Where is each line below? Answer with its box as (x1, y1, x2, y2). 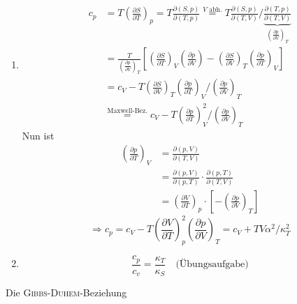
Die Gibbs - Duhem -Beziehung (6, 285, 127, 300)
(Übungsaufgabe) (175, 259, 249, 270)
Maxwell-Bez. (107, 107, 148, 115)
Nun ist (22, 128, 55, 142)
